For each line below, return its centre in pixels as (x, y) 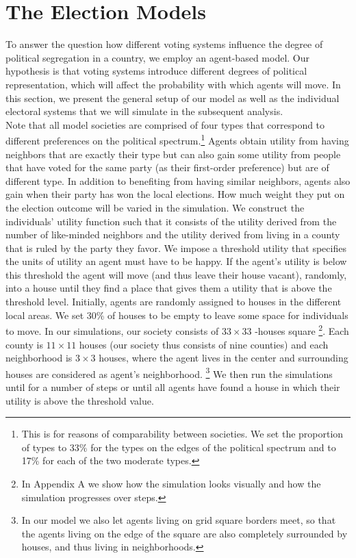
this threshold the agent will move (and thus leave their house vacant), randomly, (176, 274)
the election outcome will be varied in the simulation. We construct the (155, 207)
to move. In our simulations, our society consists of (112, 330)
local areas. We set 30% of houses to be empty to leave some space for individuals (177, 315)
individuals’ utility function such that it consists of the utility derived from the (171, 221)
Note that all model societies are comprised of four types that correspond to (165, 124)
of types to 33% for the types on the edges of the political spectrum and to (179, 447)
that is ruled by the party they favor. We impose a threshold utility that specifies (176, 248)
